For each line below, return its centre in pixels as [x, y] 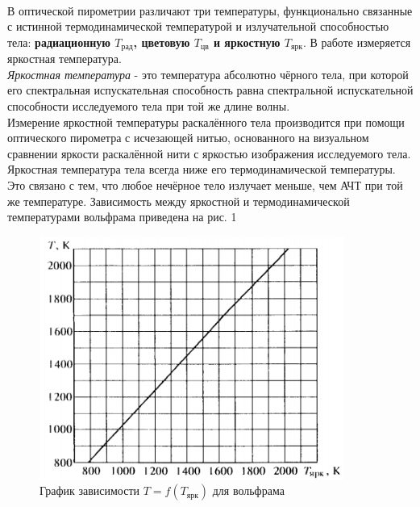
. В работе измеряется [357, 42]
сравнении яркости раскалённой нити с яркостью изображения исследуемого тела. [209, 153]
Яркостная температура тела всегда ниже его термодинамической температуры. [202, 169]
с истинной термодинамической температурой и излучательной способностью [198, 26]
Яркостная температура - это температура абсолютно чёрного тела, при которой [208, 74]
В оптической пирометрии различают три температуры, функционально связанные [210, 10]
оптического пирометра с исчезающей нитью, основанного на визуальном [188, 138]
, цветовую [162, 42]
